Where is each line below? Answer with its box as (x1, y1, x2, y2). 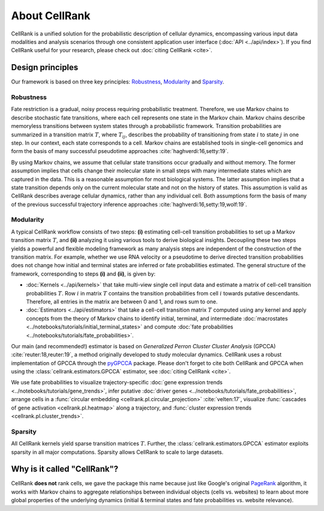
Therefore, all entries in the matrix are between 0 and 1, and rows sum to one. (26, 298, 218, 305)
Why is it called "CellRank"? (11, 464, 119, 474)
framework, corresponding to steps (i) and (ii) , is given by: (11, 270, 156, 277)
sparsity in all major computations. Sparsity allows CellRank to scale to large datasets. (11, 448, 224, 456)
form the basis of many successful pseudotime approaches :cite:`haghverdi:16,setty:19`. (11, 148, 229, 155)
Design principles (11, 62, 79, 73)
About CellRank (11, 9, 91, 22)
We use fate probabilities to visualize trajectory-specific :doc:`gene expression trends (11, 379, 223, 386)
